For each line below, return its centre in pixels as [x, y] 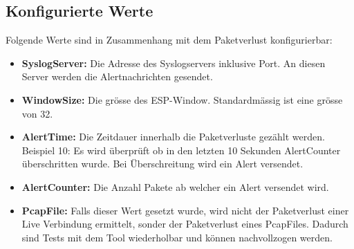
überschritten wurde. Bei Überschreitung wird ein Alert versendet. [162, 164]
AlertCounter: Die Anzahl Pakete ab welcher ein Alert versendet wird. [175, 186]
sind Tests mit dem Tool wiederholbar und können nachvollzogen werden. [177, 237]
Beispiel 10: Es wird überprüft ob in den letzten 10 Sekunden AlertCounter [181, 150]
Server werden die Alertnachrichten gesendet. [117, 76]
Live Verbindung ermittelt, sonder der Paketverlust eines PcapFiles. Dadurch [185, 224]
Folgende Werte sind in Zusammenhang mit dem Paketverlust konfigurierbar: [169, 40]
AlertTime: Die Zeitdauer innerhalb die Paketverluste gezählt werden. [173, 137]
